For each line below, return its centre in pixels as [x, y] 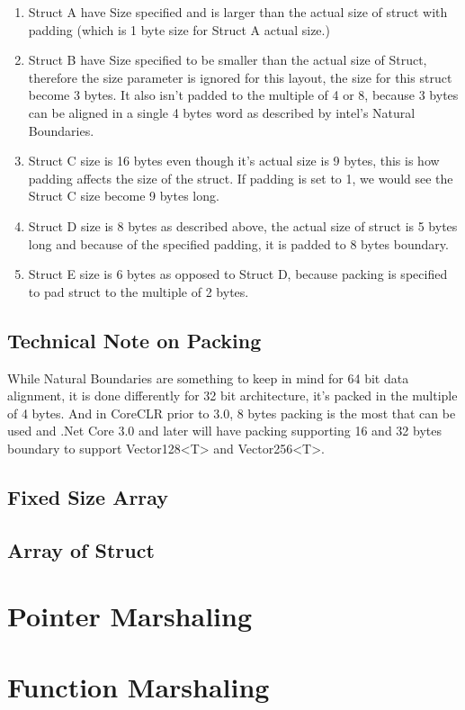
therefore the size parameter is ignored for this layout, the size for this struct [240, 77]
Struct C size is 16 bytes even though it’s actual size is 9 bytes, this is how [234, 161]
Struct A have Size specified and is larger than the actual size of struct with [238, 12]
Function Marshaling [139, 686]
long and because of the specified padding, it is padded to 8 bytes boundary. [238, 243]
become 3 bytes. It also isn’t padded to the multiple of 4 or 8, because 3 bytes [243, 95]
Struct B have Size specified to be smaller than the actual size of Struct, [228, 60]
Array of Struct [81, 549]
